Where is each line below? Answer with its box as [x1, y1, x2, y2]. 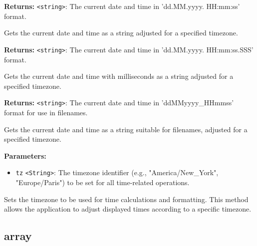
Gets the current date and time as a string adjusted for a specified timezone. [4, 27, 238, 38]
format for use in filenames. [4, 107, 88, 117]
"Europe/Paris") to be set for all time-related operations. [15, 177, 190, 187]
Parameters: [4, 150, 46, 161]
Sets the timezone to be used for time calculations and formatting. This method [4, 194, 249, 204]
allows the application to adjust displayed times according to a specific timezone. [4, 204, 252, 214]
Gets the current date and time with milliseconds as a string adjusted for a [4, 71, 234, 81]
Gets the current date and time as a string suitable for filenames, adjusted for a [4, 124, 248, 134]
